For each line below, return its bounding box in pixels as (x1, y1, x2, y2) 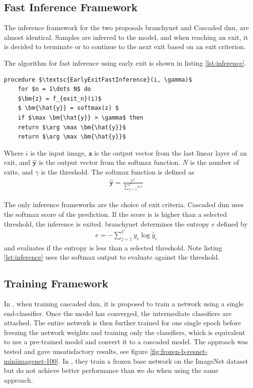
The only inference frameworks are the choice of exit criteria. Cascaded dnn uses (4, 199, 244, 210)
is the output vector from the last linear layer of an (94, 147, 247, 158)
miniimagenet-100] (4, 355, 58, 366)
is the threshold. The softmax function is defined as (41, 166, 195, 176)
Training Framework (4, 276, 108, 291)
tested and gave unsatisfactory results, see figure (4, 346, 148, 356)
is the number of (190, 157, 239, 167)
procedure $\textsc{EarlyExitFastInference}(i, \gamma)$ (4, 76, 192, 83)
